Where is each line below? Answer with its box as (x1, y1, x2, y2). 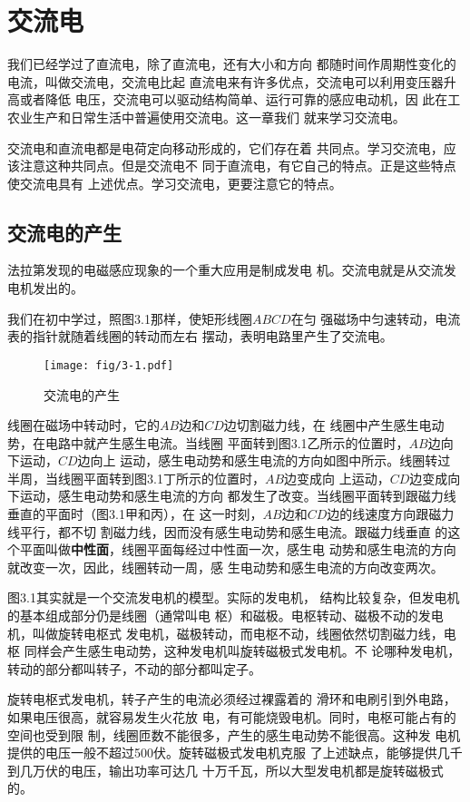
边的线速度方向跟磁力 (327, 504, 455, 523)
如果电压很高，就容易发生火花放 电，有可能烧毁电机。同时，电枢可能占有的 (7, 708, 456, 727)
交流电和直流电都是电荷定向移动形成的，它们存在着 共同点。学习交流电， (7, 138, 444, 157)
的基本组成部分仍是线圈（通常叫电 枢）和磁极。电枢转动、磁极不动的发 (7, 606, 431, 625)
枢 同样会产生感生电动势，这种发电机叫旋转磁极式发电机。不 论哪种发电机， (7, 641, 461, 660)
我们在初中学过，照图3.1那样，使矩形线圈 (7, 308, 252, 328)
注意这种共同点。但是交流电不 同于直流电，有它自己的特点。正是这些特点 (19, 156, 456, 175)
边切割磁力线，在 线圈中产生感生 (223, 416, 419, 435)
